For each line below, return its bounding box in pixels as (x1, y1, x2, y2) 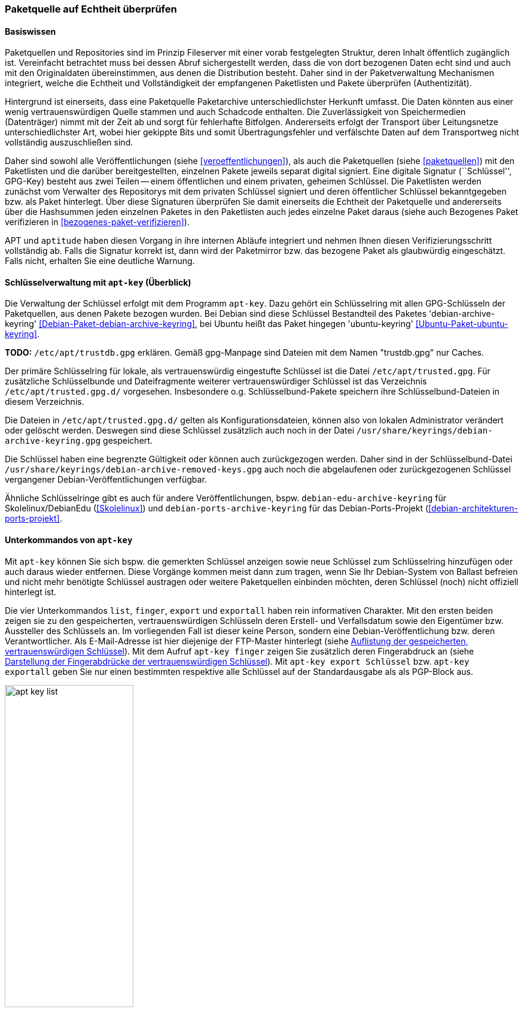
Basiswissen (5, 26, 56, 37)
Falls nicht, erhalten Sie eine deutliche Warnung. (5, 256, 195, 266)
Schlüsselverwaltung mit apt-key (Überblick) (5, 277, 191, 287)
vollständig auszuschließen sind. (5, 137, 133, 148)
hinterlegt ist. (5, 586, 57, 597)
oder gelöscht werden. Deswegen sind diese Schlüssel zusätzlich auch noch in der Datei (5, 425, 355, 436)
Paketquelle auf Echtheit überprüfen (5, 3, 177, 15)
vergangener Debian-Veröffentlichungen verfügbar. (5, 474, 207, 485)
